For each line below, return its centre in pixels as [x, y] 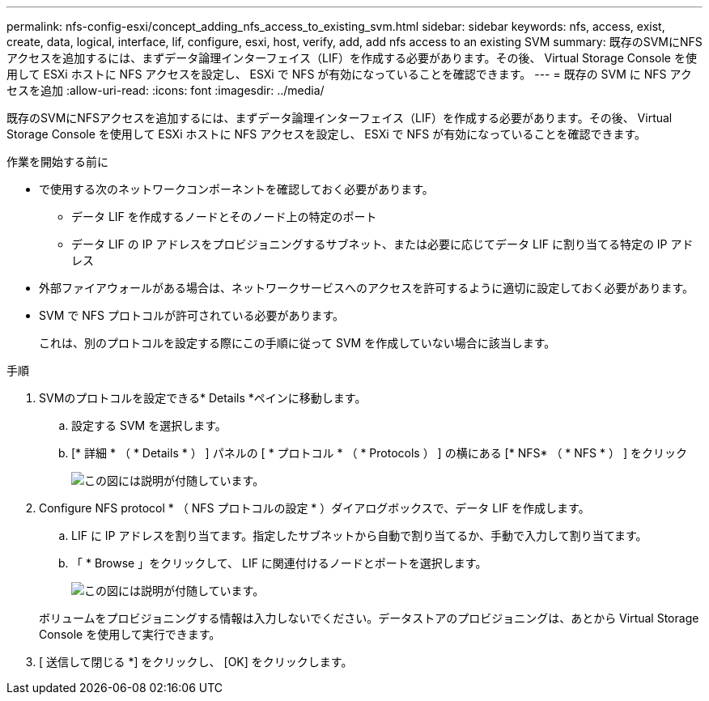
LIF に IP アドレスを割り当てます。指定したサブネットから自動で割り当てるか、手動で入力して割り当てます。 [359, 535]
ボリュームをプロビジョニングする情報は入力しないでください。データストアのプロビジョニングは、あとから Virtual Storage [369, 618]
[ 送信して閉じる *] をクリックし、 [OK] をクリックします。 [196, 662]
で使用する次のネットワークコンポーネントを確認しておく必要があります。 [236, 189]
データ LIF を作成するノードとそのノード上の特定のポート [224, 217]
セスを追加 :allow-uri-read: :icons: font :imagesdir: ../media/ [166, 90]
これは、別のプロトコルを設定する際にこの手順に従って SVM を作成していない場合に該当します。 [297, 343]
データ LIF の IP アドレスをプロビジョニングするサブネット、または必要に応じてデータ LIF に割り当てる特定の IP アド [382, 244]
